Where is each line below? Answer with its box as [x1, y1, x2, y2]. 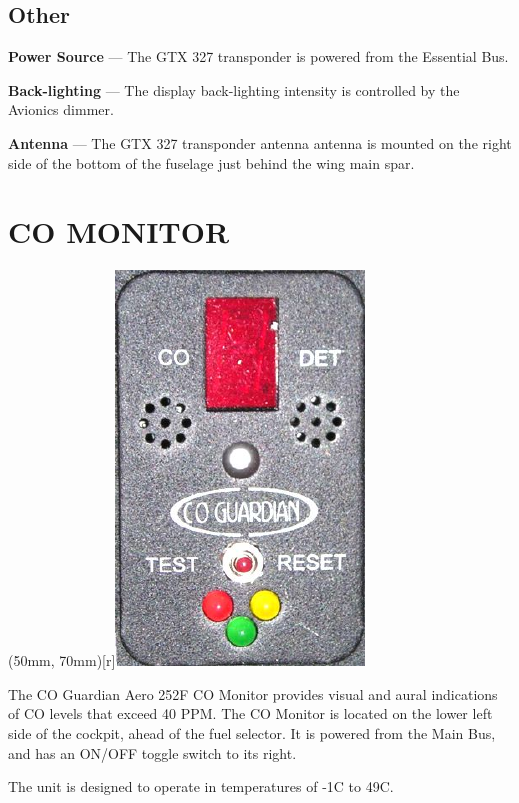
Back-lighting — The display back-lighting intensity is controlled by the [8, 79, 460, 100]
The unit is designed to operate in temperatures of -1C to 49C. [8, 776, 394, 797]
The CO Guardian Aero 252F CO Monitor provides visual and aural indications [8, 683, 498, 704]
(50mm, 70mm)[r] [8, 650, 116, 671]
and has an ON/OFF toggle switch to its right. [8, 742, 297, 763]
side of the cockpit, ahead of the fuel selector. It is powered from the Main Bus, [8, 723, 496, 744]
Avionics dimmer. [8, 99, 114, 120]
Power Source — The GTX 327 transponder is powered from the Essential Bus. [8, 46, 509, 67]
